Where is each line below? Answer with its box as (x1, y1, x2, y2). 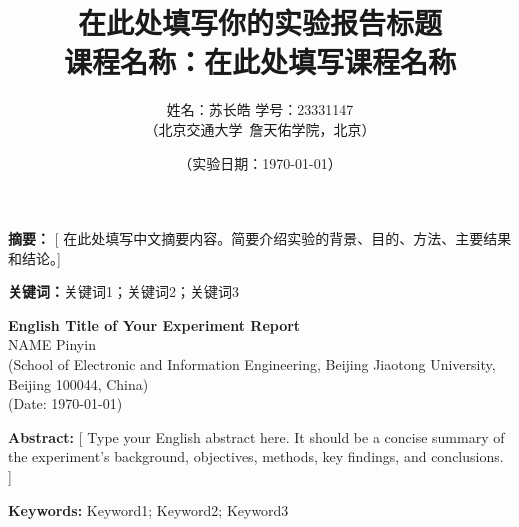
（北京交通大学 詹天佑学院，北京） (144, 118, 376, 139)
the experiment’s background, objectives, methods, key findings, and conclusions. (8, 446, 504, 467)
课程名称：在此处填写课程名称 (63, 41, 456, 82)
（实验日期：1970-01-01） (178, 152, 342, 173)
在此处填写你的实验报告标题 (77, 2, 442, 43)
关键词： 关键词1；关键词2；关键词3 (8, 281, 239, 302)
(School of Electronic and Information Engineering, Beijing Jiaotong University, (8, 354, 496, 375)
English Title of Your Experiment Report (8, 314, 301, 335)
